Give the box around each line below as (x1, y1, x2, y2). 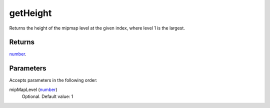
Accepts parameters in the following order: (9, 77, 97, 83)
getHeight (9, 7, 52, 18)
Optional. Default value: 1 (21, 93, 73, 99)
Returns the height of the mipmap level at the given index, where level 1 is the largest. (9, 25, 185, 31)
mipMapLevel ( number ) (9, 86, 57, 92)
